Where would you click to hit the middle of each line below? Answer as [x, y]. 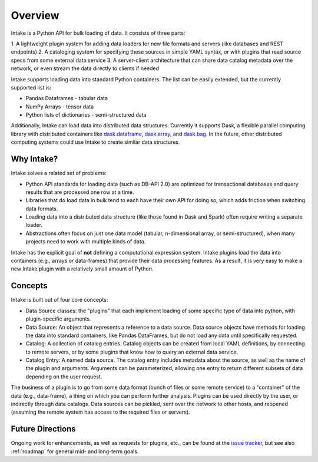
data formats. [42, 209]
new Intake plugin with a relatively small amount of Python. [82, 269]
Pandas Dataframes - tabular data [67, 98]
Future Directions [43, 429]
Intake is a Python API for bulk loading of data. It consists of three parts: [98, 33]
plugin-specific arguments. [58, 319]
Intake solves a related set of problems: [59, 173]
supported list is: [31, 87]
